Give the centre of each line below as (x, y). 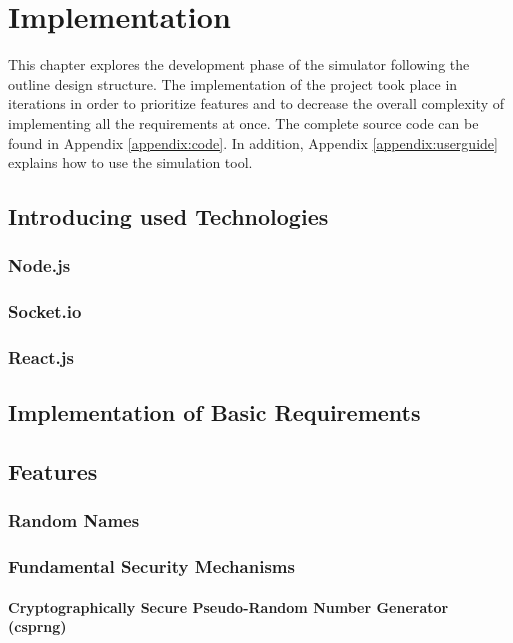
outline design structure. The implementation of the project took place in (233, 83)
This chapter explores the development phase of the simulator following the (239, 64)
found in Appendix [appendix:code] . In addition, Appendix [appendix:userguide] (253, 142)
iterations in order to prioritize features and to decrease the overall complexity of (256, 103)
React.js (41, 357)
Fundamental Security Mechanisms (151, 566)
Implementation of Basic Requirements (214, 412)
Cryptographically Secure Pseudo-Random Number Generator (228, 606)
